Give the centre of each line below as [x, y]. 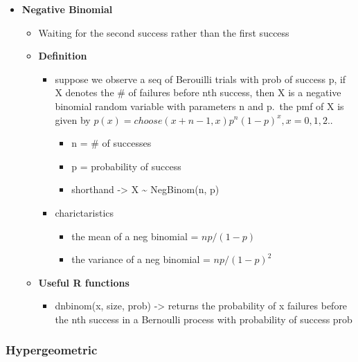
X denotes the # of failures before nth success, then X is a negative [198, 92]
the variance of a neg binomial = [141, 259]
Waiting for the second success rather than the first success [164, 32]
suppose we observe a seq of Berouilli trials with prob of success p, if [200, 79]
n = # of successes [111, 143]
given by [73, 119]
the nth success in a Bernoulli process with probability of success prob [204, 319]
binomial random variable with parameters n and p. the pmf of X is [199, 106]
